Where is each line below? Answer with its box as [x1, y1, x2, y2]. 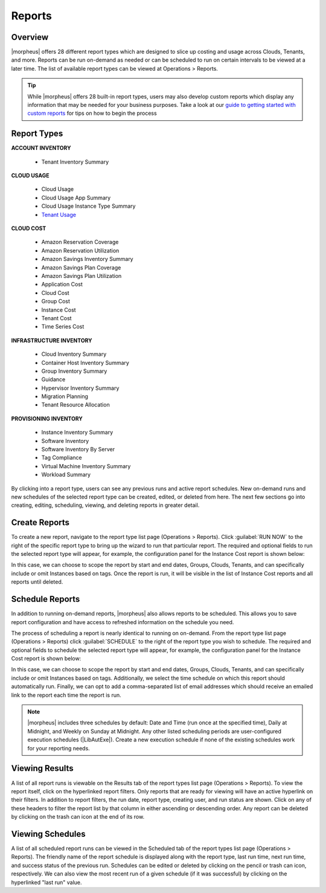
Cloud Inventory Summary [41, 350, 107, 358]
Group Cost [41, 298, 71, 305]
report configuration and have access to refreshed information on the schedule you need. [11, 618, 234, 625]
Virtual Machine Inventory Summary [41, 462, 131, 469]
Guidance [41, 376, 66, 383]
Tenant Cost [41, 314, 72, 321]
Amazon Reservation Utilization [41, 247, 120, 254]
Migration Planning [41, 393, 89, 400]
